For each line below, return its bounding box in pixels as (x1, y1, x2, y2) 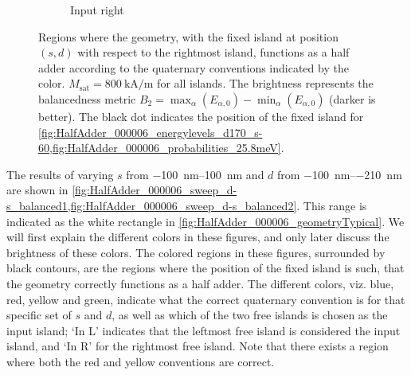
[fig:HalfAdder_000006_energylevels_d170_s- (38, 123, 263, 140)
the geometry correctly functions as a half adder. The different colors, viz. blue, (6, 275, 394, 291)
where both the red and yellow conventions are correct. (6, 353, 275, 369)
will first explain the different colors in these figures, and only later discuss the (6, 229, 389, 245)
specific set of (6, 307, 72, 323)
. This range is (296, 197, 367, 213)
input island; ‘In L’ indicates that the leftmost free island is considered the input (6, 322, 401, 338)
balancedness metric (38, 90, 136, 107)
